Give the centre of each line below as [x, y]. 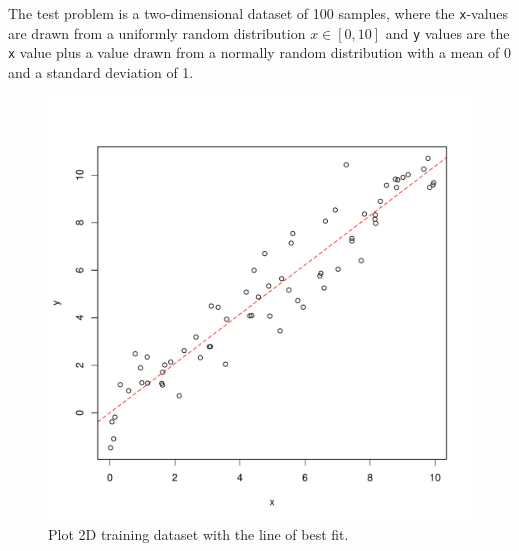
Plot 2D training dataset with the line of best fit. [198, 534]
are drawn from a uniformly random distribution [157, 32]
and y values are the [447, 32]
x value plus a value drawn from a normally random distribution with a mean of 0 [259, 52]
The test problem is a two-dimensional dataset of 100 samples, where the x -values [258, 13]
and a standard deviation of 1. [101, 71]
